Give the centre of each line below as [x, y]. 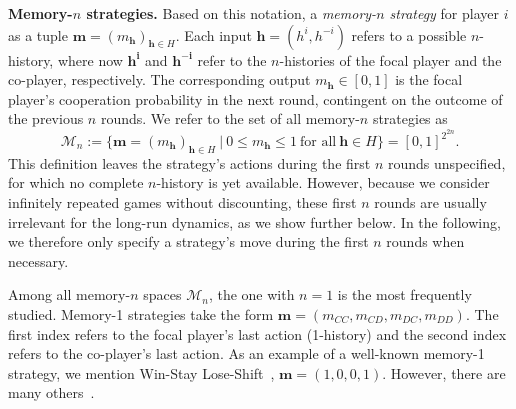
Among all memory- [69, 294]
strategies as [410, 118]
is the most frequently [404, 294]
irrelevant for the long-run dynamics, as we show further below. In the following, [254, 221]
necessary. [38, 260]
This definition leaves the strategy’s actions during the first [189, 162]
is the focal [429, 79]
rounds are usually [430, 202]
